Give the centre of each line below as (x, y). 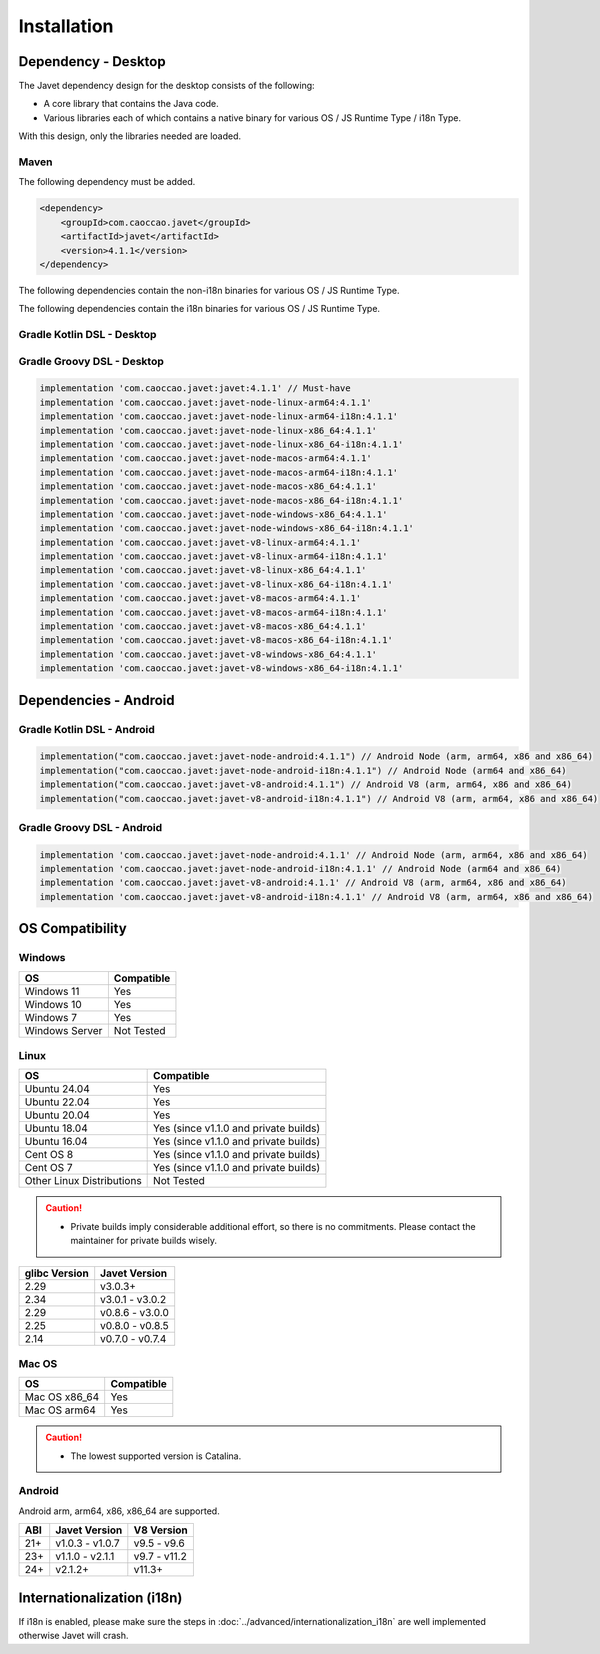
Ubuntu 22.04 (57, 1102)
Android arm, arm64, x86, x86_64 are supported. (119, 1511)
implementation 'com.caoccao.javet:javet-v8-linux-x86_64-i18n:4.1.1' (216, 584)
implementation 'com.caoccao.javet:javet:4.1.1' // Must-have (195, 388)
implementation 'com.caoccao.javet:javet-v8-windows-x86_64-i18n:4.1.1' (221, 668)
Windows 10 (53, 1004)
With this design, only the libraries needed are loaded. (130, 136)
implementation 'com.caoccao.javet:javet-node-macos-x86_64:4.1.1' (208, 486)
